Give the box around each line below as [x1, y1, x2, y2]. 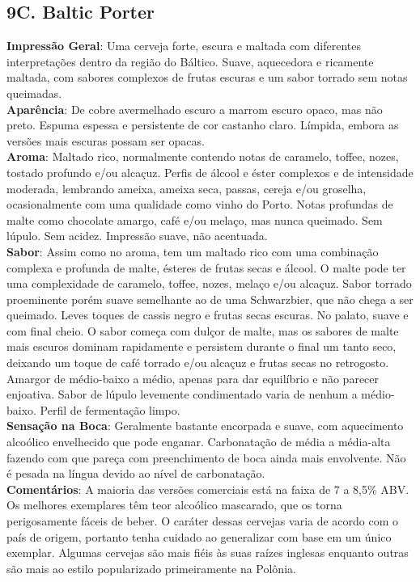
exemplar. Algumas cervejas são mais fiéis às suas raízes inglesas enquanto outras [6, 544, 409, 561]
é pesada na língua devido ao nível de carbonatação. [6, 465, 265, 482]
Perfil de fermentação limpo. [40, 401, 180, 418]
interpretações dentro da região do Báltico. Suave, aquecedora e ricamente [6, 53, 374, 70]
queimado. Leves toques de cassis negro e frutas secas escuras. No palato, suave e [6, 306, 409, 323]
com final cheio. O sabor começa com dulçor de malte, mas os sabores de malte [6, 322, 399, 339]
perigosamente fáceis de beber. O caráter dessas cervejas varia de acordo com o [6, 512, 399, 529]
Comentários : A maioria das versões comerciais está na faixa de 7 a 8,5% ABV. [6, 480, 409, 497]
